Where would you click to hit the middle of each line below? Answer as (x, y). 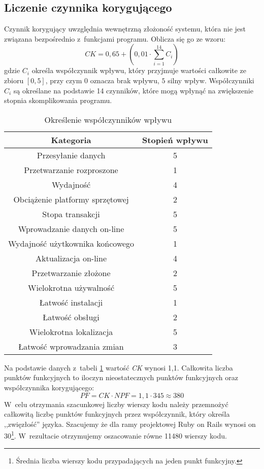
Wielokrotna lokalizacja (71, 331)
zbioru (14, 80)
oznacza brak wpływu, (125, 80)
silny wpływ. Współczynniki (211, 80)
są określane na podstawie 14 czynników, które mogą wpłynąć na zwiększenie (133, 90)
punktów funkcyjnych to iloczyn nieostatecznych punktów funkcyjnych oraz (121, 377)
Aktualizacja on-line (71, 258)
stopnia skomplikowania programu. (58, 100)
